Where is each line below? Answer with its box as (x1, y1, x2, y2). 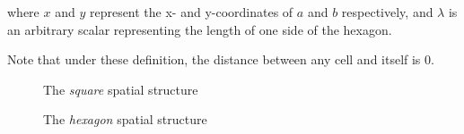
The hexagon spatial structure (43, 110, 207, 129)
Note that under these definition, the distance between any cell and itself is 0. (7, 50, 434, 69)
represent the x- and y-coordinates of (89, 3, 293, 21)
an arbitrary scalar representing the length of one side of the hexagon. (7, 20, 392, 38)
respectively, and (341, 3, 433, 21)
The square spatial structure (43, 80, 198, 98)
